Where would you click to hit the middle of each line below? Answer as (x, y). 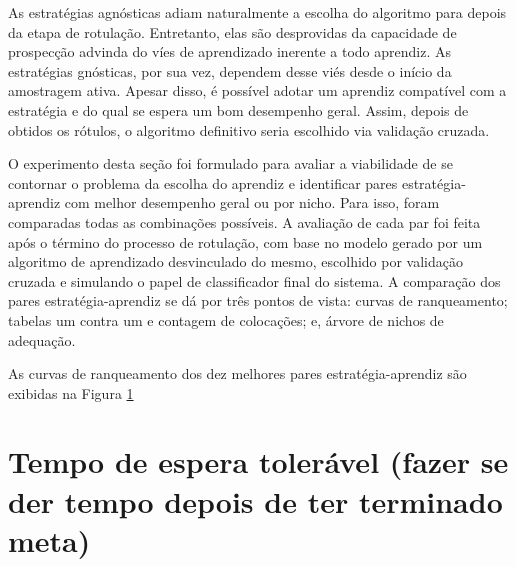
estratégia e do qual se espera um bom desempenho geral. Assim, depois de (238, 109)
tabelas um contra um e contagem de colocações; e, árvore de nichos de (226, 319)
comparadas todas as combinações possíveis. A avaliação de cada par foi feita (244, 221)
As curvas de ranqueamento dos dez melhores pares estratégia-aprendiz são (237, 373)
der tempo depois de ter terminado (255, 500)
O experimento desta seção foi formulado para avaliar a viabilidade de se (230, 163)
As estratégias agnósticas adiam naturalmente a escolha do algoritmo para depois (257, 12)
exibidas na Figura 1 (71, 392)
